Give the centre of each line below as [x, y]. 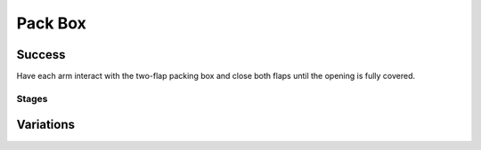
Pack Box [51, 23]
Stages [32, 99]
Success [41, 55]
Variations [46, 125]
